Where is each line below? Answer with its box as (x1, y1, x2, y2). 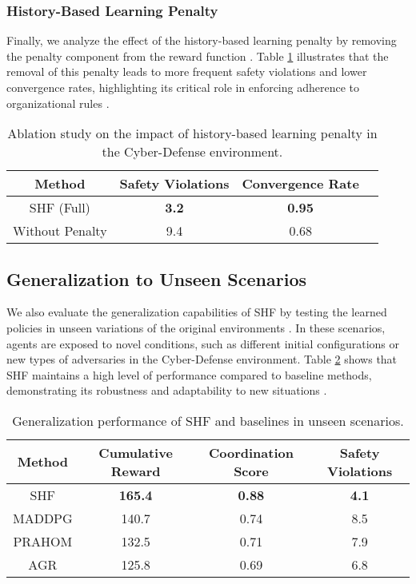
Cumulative (98, 443, 173, 462)
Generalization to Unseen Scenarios (6, 266, 306, 291)
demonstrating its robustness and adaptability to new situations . (6, 382, 327, 399)
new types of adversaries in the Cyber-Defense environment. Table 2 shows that (6, 351, 398, 367)
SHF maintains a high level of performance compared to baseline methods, (6, 366, 372, 383)
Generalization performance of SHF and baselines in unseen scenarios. (12, 411, 404, 430)
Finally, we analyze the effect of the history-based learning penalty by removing (6, 32, 397, 49)
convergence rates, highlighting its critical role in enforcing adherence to (6, 79, 359, 95)
